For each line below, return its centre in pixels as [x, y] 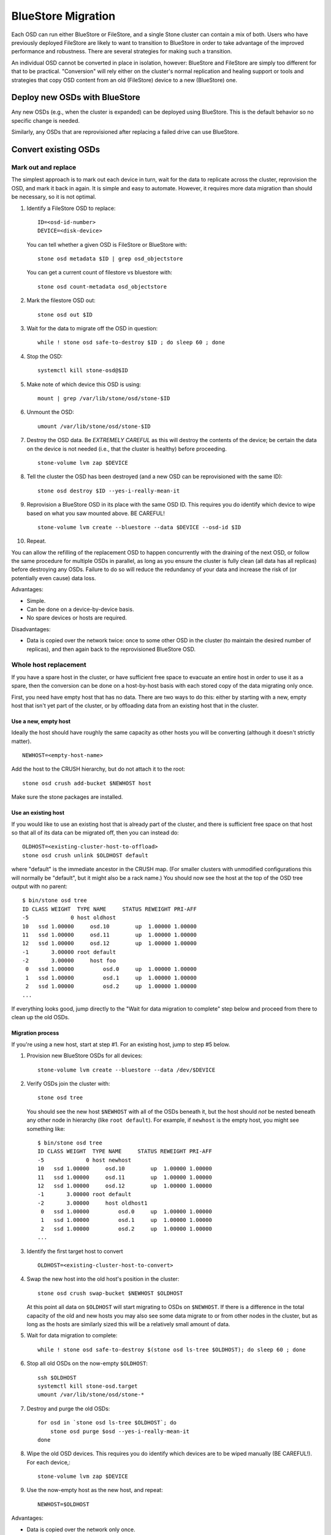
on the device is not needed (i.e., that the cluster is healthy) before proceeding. [127, 449]
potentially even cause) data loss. [54, 578]
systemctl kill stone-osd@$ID [83, 371]
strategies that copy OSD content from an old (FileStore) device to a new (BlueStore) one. [124, 80]
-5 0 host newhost [85, 1160]
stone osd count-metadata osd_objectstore [102, 286]
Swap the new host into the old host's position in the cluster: [103, 1279]
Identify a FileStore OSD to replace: [71, 208]
